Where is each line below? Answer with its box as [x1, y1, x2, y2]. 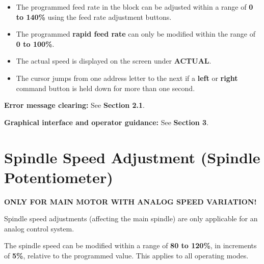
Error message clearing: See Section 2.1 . [4, 100, 145, 110]
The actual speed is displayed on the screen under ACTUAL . [16, 55, 212, 66]
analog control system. [4, 223, 74, 233]
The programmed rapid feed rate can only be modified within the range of [16, 28, 255, 39]
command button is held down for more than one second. [16, 82, 195, 93]
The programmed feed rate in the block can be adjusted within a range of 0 [16, 2, 253, 12]
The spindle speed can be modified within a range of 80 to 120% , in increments [4, 240, 257, 251]
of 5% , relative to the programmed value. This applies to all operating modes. [4, 250, 249, 261]
